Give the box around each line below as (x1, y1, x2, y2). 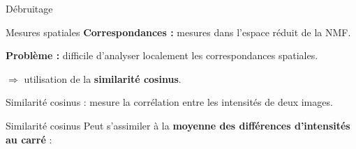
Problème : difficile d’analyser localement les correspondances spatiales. (6, 48, 318, 63)
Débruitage (6, 1, 53, 15)
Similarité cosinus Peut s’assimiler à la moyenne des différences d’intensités (6, 118, 350, 132)
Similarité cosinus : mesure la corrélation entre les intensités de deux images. (6, 95, 333, 109)
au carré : (6, 132, 52, 146)
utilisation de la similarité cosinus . (24, 71, 181, 86)
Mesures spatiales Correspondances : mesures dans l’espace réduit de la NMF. (6, 24, 351, 39)
